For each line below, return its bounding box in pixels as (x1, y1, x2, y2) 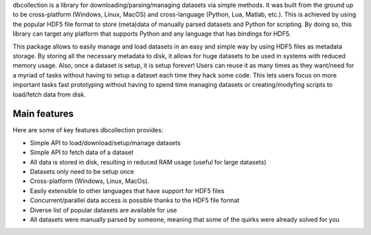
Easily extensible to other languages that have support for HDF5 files (30, 186, 225, 195)
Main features (12, 108, 74, 120)
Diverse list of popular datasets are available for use (30, 206, 177, 214)
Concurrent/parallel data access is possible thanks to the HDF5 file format (30, 196, 240, 205)
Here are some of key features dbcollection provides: (12, 126, 164, 134)
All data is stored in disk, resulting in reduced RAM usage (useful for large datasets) (30, 158, 267, 166)
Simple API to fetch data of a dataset (30, 148, 134, 157)
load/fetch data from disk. (12, 90, 86, 99)
